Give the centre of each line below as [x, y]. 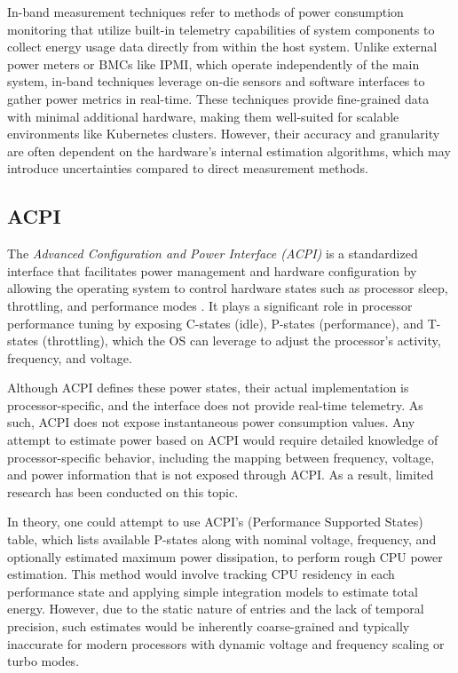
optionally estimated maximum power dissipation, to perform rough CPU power [225, 556]
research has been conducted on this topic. [123, 491]
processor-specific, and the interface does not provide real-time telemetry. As [215, 404]
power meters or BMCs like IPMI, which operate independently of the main [213, 63]
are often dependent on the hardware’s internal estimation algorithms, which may [229, 150]
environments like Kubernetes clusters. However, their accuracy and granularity [224, 134]
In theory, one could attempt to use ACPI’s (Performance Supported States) [215, 522]
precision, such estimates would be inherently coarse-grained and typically [209, 626]
